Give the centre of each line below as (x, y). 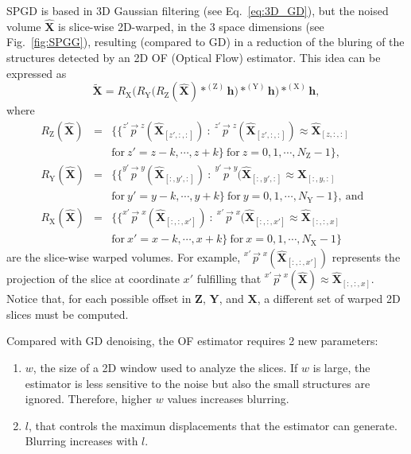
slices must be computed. (68, 314)
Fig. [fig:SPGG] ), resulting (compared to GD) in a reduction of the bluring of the (205, 42)
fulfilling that (229, 279)
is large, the (341, 367)
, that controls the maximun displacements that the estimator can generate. (213, 425)
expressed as (37, 73)
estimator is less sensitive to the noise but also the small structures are (198, 383)
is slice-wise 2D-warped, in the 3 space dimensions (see (191, 26)
